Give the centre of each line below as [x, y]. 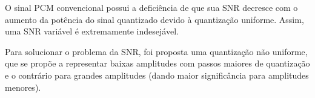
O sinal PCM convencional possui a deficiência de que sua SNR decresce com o [151, 7]
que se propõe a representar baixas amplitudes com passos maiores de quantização [157, 63]
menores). [23, 87]
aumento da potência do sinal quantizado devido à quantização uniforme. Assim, [154, 19]
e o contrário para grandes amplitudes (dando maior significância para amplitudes [157, 75]
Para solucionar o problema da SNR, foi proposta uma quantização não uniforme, [156, 51]
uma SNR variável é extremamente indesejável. [92, 31]
